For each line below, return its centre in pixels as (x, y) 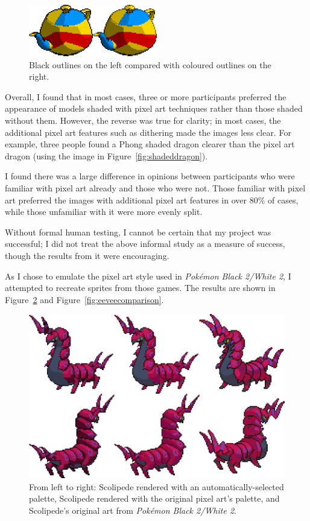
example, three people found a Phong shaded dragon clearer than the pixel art (150, 144)
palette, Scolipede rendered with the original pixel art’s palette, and (154, 498)
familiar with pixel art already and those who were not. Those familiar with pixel (155, 188)
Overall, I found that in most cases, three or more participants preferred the (146, 96)
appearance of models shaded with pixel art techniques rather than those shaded (154, 108)
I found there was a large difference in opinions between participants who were (150, 176)
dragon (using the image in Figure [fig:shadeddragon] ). (106, 155)
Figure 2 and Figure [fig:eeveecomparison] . (84, 299)
